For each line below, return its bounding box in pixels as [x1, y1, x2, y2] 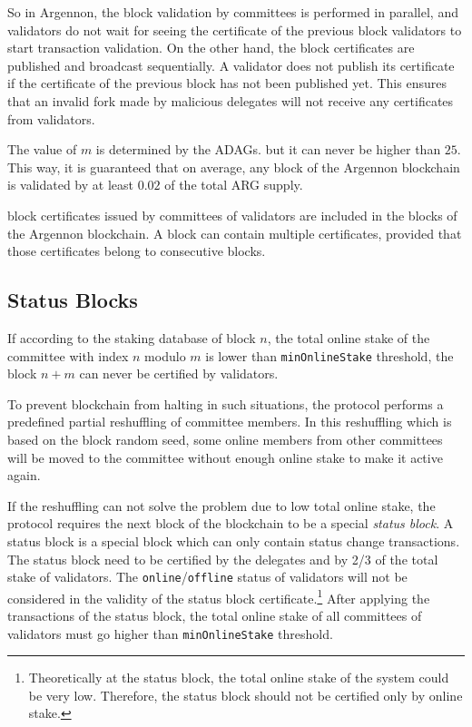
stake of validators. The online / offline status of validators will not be [7, 567, 408, 586]
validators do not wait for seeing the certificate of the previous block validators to [7, 20, 462, 39]
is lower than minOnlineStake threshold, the [205, 346, 454, 365]
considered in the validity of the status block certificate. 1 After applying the [7, 585, 430, 607]
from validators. [7, 109, 95, 128]
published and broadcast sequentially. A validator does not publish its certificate [7, 55, 455, 74]
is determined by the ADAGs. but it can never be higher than [95, 140, 441, 159]
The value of [7, 140, 77, 159]
